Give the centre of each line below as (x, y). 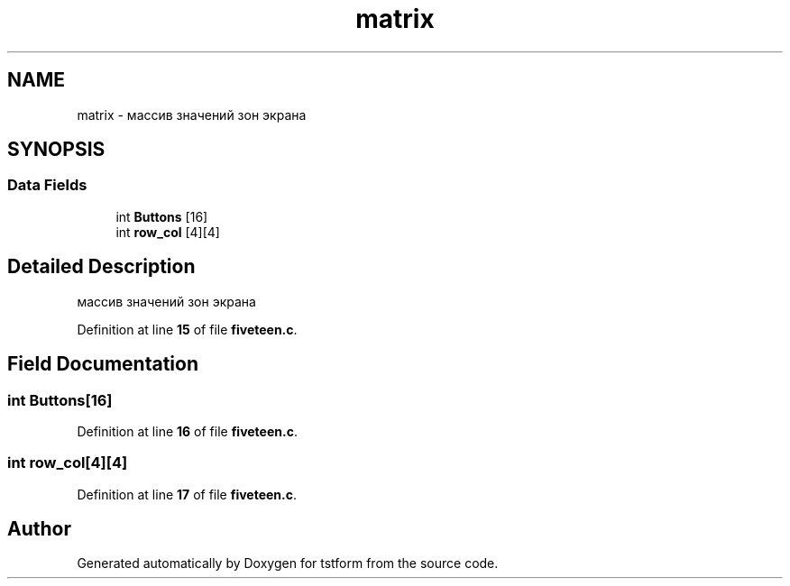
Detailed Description (101, 267)
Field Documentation (103, 364)
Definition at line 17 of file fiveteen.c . (187, 494)
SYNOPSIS (56, 150)
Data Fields (47, 185)
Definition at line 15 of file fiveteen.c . (187, 329)
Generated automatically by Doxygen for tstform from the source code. (288, 563)
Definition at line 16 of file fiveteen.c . (187, 431)
